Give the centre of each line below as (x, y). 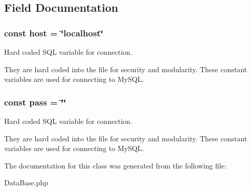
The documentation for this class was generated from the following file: (115, 165)
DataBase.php (26, 183)
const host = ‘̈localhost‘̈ (54, 33)
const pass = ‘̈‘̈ (35, 102)
